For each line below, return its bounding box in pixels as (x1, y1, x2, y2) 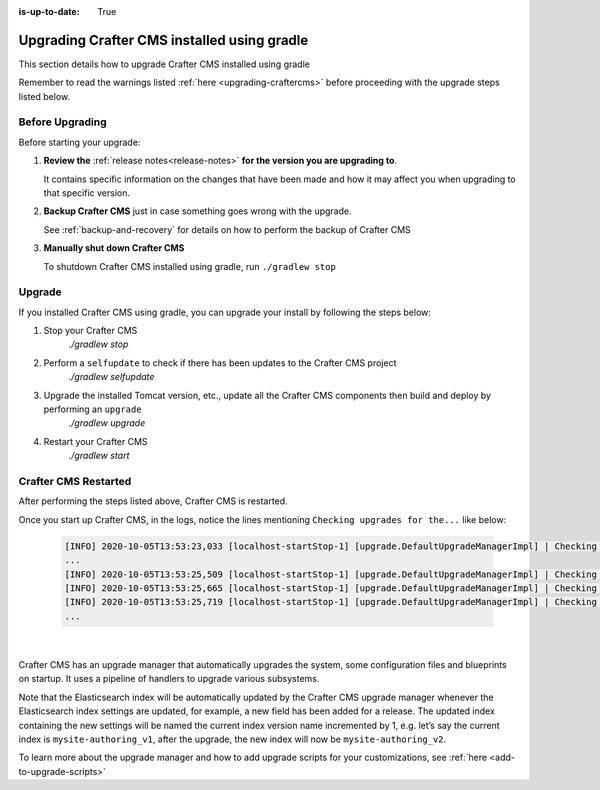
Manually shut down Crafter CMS (43, 242, 185, 254)
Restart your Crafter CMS (43, 435, 149, 447)
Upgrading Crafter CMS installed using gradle (18, 31, 309, 49)
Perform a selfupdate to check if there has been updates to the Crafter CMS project (43, 356, 397, 369)
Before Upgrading (18, 115, 107, 129)
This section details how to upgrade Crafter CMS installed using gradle (18, 58, 310, 70)
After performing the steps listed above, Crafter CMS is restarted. (18, 495, 289, 507)
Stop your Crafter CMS (43, 325, 138, 337)
